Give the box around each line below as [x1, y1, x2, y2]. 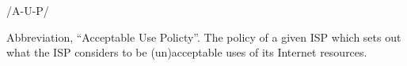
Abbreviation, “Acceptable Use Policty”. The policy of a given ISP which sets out [6, 28, 401, 45]
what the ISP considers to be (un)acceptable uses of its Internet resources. [6, 44, 367, 60]
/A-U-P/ [6, 2, 49, 18]
